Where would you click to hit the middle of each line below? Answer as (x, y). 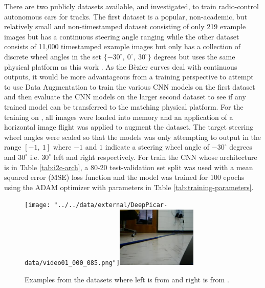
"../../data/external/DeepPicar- (111, 205)
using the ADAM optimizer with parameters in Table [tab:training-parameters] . (129, 187)
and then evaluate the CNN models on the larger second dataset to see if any (125, 97)
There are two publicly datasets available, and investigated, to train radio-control (131, 6)
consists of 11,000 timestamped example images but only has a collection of (123, 46)
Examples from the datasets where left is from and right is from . (127, 279)
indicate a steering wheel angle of (157, 147)
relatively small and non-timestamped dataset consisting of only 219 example (125, 26)
